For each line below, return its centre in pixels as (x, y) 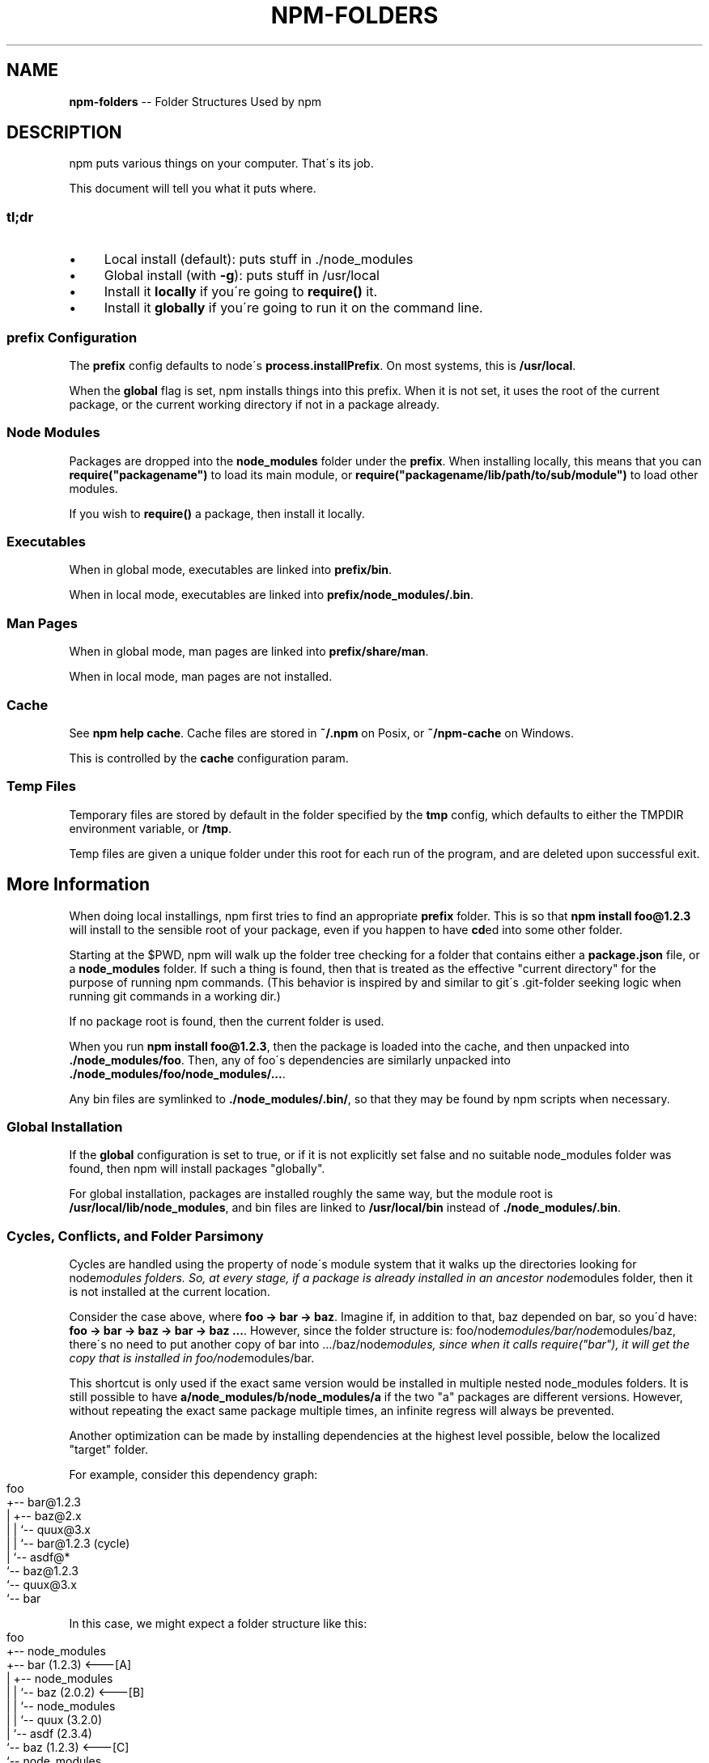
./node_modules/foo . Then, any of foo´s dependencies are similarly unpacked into (290, 1060)
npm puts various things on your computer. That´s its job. (221, 164)
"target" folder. (108, 1450)
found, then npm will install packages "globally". (197, 1169)
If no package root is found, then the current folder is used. (227, 1021)
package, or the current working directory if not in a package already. (255, 404)
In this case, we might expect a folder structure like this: (218, 1624)
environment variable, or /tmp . (151, 828)
